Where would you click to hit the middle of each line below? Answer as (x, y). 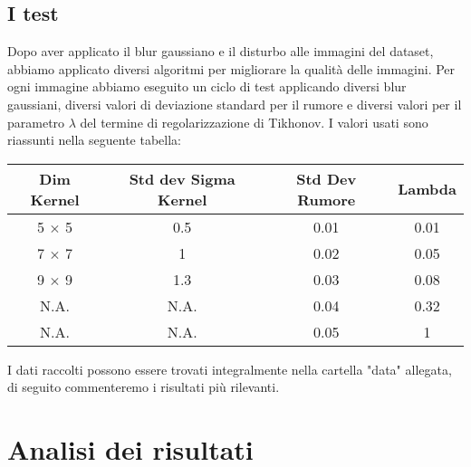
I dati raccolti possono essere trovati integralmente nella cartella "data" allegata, (230, 369)
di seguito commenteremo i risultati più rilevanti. (144, 387)
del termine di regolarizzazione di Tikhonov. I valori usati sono (254, 122)
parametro (36, 122)
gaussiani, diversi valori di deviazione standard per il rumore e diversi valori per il (235, 104)
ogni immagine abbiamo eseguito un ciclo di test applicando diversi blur (207, 86)
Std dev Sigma (182, 178)
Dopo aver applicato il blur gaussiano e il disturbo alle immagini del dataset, (221, 51)
